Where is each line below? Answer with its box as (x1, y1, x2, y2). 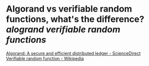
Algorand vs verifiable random (6, 3, 132, 15)
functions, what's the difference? (6, 14, 145, 25)
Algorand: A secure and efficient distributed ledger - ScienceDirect (6, 50, 141, 56)
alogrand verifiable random (6, 24, 121, 35)
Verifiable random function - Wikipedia (6, 55, 84, 61)
